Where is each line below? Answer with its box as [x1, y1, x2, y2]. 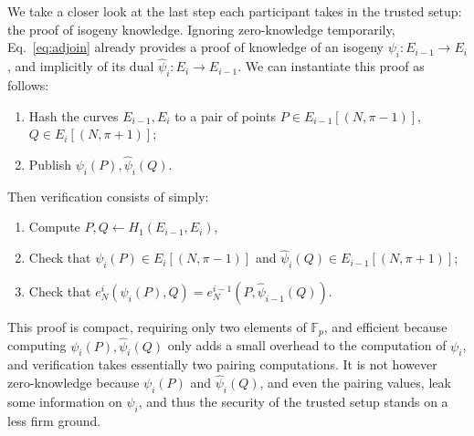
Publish [28, 155, 71, 173]
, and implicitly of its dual [7, 57, 154, 76]
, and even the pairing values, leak [259, 373, 451, 392]
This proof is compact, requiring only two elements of [7, 317, 307, 336]
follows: [7, 76, 49, 94]
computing [7, 336, 67, 355]
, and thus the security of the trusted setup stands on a [138, 392, 448, 411]
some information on [7, 392, 122, 411]
